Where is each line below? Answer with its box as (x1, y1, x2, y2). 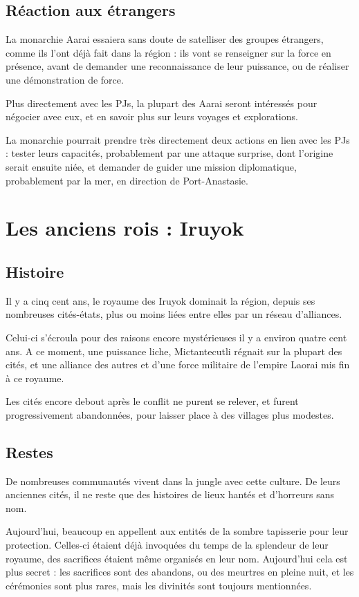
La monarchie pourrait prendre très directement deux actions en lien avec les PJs (6, 132, 350, 146)
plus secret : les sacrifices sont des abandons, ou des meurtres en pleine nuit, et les (6, 565, 354, 579)
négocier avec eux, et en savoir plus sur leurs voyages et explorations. (6, 109, 298, 124)
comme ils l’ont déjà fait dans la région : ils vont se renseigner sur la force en (6, 45, 331, 59)
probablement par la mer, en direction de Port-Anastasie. (6, 173, 248, 187)
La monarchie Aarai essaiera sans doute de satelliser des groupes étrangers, (6, 32, 324, 46)
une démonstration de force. (6, 72, 124, 86)
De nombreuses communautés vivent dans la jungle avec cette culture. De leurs (6, 473, 340, 488)
